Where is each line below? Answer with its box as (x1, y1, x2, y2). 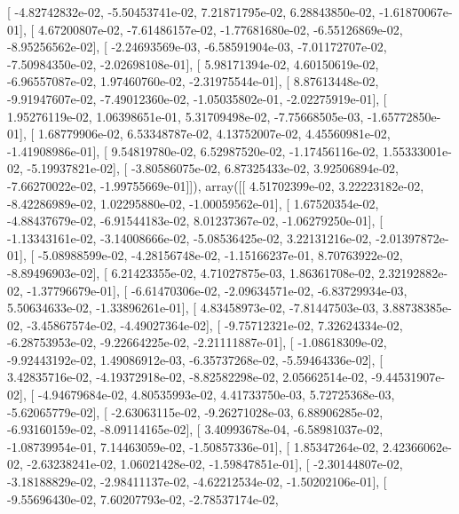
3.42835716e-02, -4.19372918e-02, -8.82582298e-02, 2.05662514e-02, (7, 368, 368, 386)
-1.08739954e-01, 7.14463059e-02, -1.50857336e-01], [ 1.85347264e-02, (7, 437, 379, 455)
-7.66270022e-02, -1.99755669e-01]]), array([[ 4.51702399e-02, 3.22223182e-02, (7, 176, 424, 194)
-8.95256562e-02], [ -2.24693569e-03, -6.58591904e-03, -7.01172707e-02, (7, 37, 387, 56)
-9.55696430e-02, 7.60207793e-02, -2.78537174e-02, (7, 489, 279, 508)
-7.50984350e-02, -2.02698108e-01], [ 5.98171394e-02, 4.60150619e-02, (7, 54, 379, 73)
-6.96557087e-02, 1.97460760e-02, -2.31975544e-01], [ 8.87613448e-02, (7, 72, 379, 91)
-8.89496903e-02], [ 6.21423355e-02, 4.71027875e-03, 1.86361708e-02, (7, 263, 375, 281)
